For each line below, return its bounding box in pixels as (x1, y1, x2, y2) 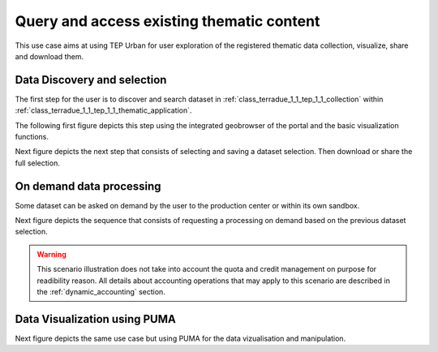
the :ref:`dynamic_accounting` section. (36, 287, 165, 297)
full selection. (15, 158, 60, 168)
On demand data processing (15, 179, 161, 193)
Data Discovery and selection (15, 73, 167, 87)
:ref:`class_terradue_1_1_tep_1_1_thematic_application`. (15, 105, 192, 115)
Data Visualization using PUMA (15, 312, 176, 326)
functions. (15, 132, 49, 142)
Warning (36, 249, 67, 259)
